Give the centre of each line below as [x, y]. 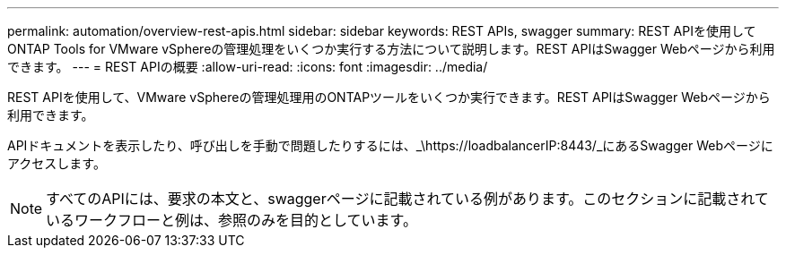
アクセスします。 [57, 163]
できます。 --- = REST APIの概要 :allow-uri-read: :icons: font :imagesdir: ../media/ [248, 67]
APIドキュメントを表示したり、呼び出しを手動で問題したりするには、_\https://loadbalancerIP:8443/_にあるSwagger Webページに [390, 145]
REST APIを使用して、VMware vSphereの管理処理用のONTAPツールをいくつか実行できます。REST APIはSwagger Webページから [389, 97]
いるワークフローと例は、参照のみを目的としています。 [231, 220]
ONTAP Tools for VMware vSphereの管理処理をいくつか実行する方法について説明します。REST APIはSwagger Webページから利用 [391, 49]
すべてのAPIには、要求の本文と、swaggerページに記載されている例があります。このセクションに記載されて [407, 199]
